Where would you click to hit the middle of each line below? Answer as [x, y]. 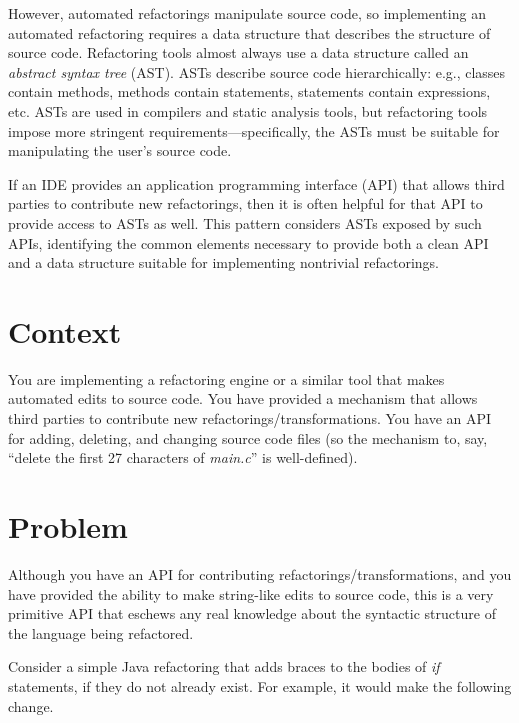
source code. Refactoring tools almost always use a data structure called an [238, 52]
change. [31, 705]
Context [65, 330]
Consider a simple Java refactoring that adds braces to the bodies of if [224, 666]
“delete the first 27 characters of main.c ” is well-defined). [183, 457]
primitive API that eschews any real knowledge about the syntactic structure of [252, 613]
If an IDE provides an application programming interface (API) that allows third [256, 183]
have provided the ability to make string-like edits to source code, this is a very [251, 593]
